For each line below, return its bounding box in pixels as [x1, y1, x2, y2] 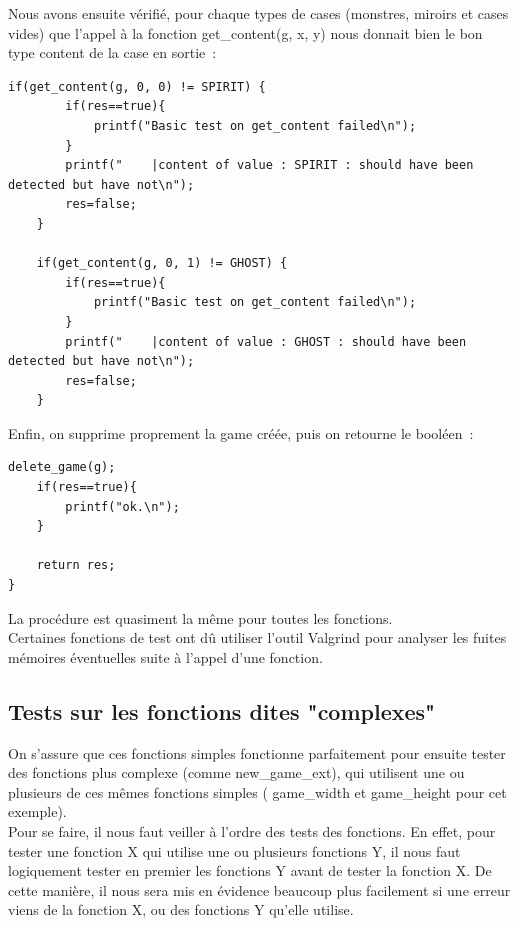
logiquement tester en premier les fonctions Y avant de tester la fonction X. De [8, 860, 492, 881]
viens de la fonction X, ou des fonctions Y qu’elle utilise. [8, 899, 354, 920]
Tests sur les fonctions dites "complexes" [8, 695, 436, 726]
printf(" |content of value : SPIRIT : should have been [65, 158, 474, 173]
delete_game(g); [8, 460, 116, 475]
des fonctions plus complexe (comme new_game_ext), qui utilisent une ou [8, 762, 465, 783]
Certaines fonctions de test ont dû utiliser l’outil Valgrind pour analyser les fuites [8, 627, 507, 648]
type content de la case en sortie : [8, 42, 217, 63]
